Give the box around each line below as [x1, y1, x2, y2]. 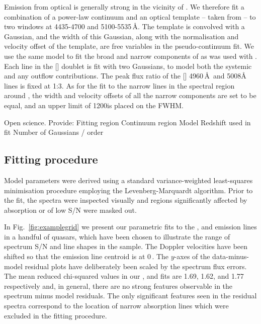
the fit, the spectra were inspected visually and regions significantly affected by [4, 195, 247, 205]
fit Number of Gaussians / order [4, 127, 104, 137]
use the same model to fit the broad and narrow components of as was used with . [4, 50, 257, 61]
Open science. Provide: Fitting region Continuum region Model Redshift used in [4, 117, 251, 127]
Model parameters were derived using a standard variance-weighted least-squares [4, 175, 253, 185]
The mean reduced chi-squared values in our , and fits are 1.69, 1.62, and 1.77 [4, 271, 244, 281]
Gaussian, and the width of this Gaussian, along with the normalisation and [4, 31, 239, 41]
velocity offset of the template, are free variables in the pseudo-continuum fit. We [4, 41, 254, 51]
